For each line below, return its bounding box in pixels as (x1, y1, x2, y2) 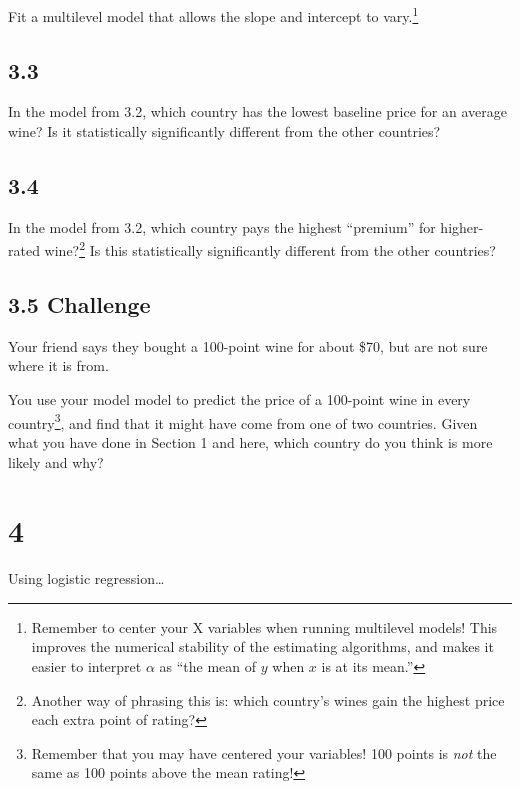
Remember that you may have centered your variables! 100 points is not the (31, 742, 497, 763)
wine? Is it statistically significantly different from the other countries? (8, 121, 441, 142)
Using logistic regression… (8, 568, 165, 589)
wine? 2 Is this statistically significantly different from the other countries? (44, 237, 496, 261)
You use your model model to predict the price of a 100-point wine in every (8, 389, 471, 410)
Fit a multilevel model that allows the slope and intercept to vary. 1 (8, 3, 419, 26)
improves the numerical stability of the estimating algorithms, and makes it (31, 636, 494, 657)
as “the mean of (159, 656, 257, 677)
